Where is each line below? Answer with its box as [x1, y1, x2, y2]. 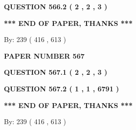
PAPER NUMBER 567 [4, 50, 85, 61]
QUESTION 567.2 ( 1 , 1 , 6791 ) [4, 83, 119, 93]
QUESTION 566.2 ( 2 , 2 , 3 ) [4, 1, 108, 11]
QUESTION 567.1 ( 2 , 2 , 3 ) [4, 67, 108, 77]
